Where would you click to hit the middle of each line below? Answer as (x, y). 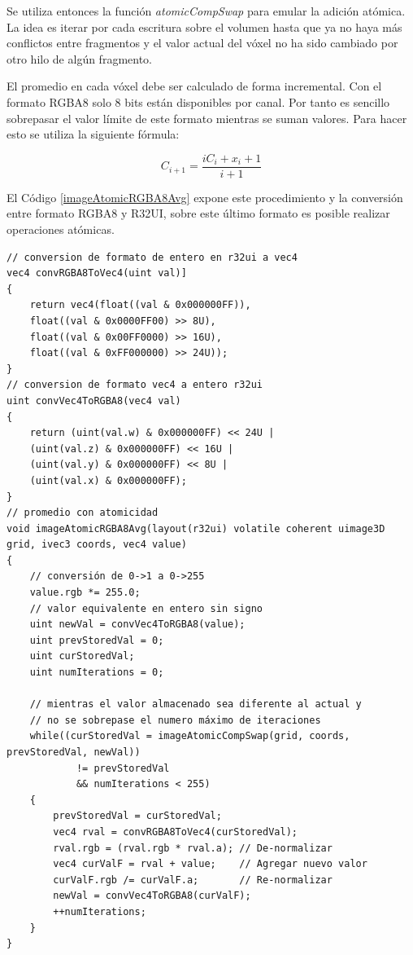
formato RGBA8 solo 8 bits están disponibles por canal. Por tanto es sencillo (198, 101)
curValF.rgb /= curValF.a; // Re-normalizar (193, 880)
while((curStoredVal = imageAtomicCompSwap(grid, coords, (190, 736)
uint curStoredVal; (82, 656)
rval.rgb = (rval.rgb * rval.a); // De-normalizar (193, 848)
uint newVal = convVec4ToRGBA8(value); (137, 625)
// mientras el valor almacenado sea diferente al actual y (196, 704)
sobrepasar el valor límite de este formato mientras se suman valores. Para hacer (207, 118)
